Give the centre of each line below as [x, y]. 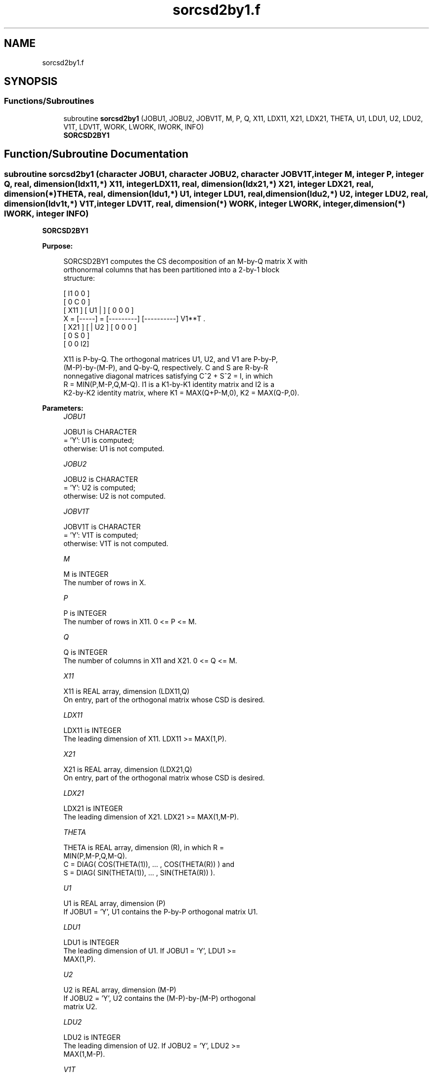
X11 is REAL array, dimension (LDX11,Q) [127, 691]
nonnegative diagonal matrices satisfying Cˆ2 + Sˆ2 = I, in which [168, 376]
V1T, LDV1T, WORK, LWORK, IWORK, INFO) [134, 127]
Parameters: [63, 408]
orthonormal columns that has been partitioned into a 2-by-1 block [172, 270]
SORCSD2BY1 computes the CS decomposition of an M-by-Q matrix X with [186, 261]
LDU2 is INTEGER [92, 1037]
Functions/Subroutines [49, 101]
